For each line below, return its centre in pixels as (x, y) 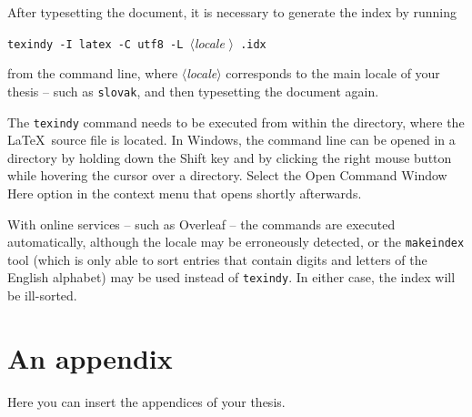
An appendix (90, 357)
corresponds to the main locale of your (333, 73)
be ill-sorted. (42, 295)
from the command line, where (93, 73)
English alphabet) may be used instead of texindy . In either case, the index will (231, 277)
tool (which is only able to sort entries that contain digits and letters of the (217, 259)
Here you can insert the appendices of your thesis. (146, 401)
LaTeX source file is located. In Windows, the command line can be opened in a (231, 140)
